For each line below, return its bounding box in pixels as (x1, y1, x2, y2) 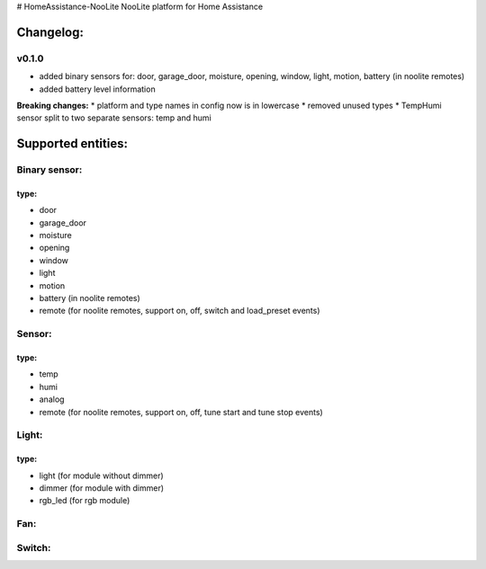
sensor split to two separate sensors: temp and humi (16, 112, 211, 123)
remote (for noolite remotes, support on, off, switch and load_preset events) (39, 306, 320, 316)
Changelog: (16, 24, 85, 40)
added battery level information (39, 84, 157, 94)
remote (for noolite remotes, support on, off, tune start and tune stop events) (39, 406, 323, 417)
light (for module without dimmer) (39, 470, 164, 481)
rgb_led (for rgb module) (39, 495, 130, 506)
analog (39, 394, 65, 405)
